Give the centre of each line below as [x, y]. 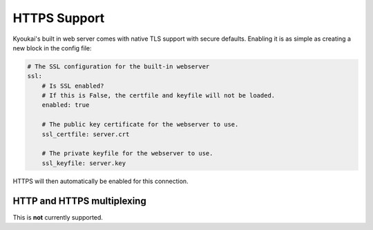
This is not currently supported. [58, 217]
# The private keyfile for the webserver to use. [127, 153]
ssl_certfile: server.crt [86, 134]
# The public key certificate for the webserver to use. [140, 125]
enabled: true [66, 105]
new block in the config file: [52, 48]
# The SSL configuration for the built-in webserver [118, 66]
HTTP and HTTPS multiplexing [79, 201]
